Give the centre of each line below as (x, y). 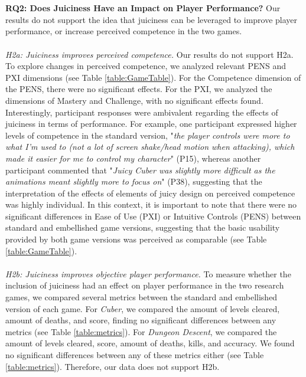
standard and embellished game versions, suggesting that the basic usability (143, 227)
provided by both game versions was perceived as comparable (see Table (136, 239)
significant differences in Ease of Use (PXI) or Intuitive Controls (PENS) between (153, 216)
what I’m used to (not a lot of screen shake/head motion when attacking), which (150, 147)
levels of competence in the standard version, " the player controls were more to (148, 135)
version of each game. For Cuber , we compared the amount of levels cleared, (143, 308)
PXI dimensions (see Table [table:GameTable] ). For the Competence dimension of (153, 77)
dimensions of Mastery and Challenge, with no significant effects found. (134, 100)
